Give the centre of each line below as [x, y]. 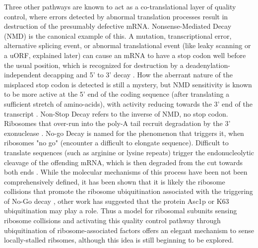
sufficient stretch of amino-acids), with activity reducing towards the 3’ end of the [128, 103]
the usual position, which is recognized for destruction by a [94, 65]
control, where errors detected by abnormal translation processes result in [116, 16]
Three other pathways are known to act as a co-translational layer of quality [120, 6]
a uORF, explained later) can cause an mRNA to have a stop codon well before [125, 55]
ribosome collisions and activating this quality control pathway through [112, 220]
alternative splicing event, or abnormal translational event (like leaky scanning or [128, 45]
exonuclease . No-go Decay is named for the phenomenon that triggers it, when [124, 133]
